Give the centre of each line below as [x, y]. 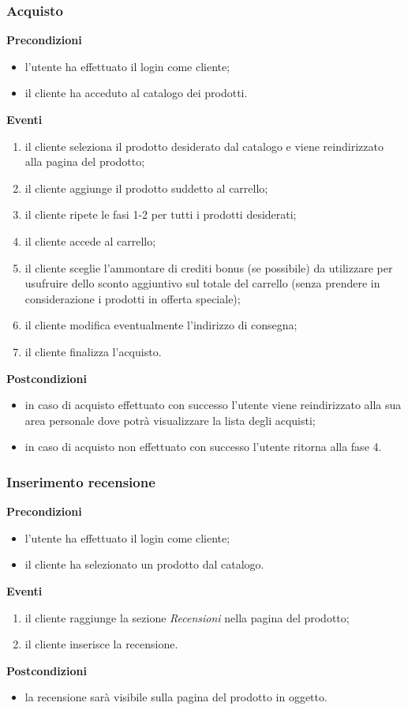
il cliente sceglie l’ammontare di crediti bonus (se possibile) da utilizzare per [209, 267]
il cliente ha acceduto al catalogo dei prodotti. [136, 93]
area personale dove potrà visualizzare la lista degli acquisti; [170, 420]
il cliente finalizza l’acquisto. [93, 351]
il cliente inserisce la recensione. [101, 644]
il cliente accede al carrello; [90, 240]
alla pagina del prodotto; [85, 162]
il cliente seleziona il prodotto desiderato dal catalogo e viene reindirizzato [204, 146]
